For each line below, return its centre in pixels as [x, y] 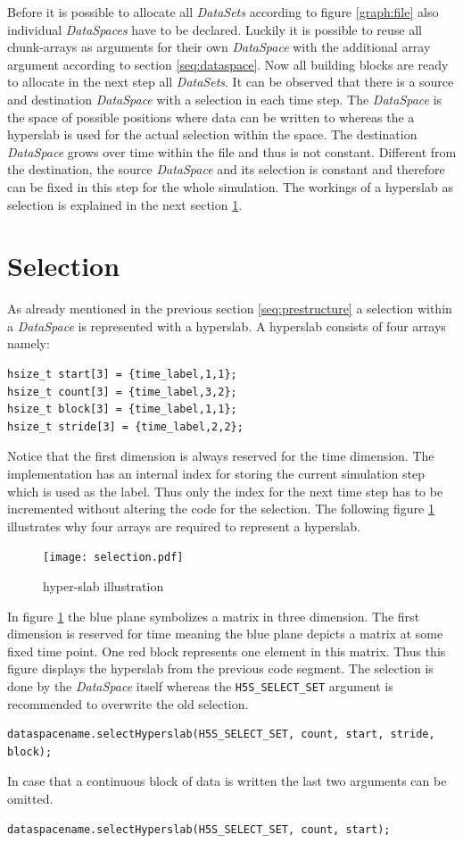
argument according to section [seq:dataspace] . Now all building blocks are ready [228, 64]
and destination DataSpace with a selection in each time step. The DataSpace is [225, 99]
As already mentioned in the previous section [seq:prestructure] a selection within [230, 309]
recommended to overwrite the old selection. [128, 703]
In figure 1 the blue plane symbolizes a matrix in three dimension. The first [214, 616]
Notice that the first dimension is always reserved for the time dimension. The [221, 456]
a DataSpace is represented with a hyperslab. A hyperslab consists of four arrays [227, 326]
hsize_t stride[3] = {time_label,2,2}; [125, 426]
